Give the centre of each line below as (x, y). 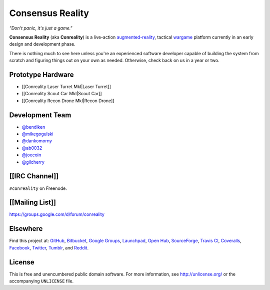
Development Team (40, 115)
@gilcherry (33, 162)
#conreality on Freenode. (38, 188)
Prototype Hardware (42, 74)
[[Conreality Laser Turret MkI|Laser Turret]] (66, 87)
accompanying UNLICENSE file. (41, 281)
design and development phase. (42, 44)
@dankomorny (37, 141)
